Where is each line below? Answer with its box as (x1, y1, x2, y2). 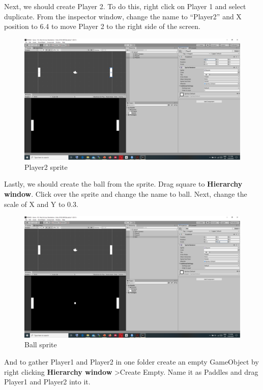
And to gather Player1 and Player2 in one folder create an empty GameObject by (4, 356, 259, 367)
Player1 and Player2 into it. (4, 376, 91, 387)
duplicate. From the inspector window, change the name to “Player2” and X (4, 11, 242, 21)
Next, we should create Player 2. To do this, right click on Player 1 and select (4, 1, 246, 11)
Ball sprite (24, 339, 57, 350)
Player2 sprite (24, 161, 68, 172)
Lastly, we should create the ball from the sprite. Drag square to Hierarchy (4, 178, 243, 189)
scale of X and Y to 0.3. (4, 198, 78, 209)
